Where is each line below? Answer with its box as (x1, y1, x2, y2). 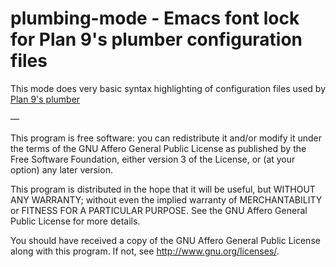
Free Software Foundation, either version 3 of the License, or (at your (10, 153, 296, 165)
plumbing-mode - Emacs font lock (10, 7, 300, 30)
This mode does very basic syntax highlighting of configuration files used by (10, 82, 326, 94)
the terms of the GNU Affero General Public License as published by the (10, 142, 307, 154)
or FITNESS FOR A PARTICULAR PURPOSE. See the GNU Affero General (10, 204, 308, 216)
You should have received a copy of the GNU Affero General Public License (10, 234, 321, 246)
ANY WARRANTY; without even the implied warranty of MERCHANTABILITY (10, 193, 323, 206)
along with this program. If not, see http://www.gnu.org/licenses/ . (10, 245, 280, 257)
